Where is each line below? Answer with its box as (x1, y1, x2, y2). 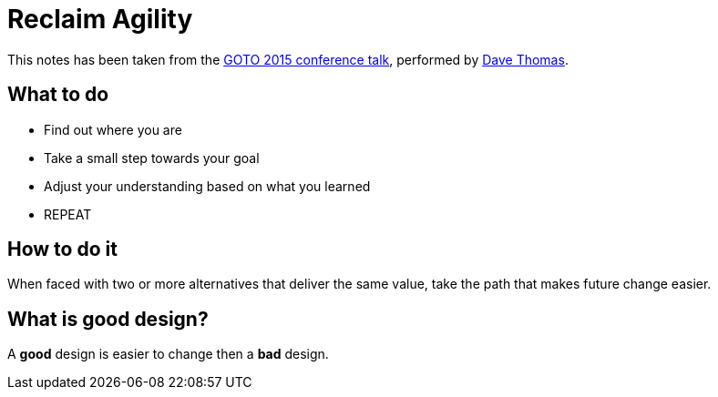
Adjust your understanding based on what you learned (44, 178, 371, 194)
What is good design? (7, 307, 209, 331)
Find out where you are (44, 121, 182, 137)
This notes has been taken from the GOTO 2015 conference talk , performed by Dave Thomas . (7, 51, 569, 67)
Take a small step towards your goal (44, 149, 260, 166)
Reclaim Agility (7, 4, 193, 35)
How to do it (7, 238, 118, 261)
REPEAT (44, 206, 92, 222)
